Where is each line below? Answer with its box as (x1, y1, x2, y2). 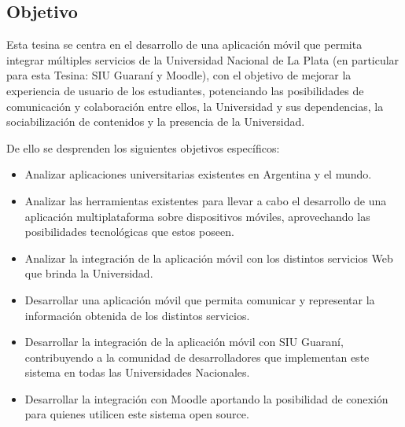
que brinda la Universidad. (24, 265, 153, 282)
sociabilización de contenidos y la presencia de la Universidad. (6, 113, 305, 130)
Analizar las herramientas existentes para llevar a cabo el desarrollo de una (24, 192, 387, 208)
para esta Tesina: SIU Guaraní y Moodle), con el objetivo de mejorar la (6, 67, 352, 83)
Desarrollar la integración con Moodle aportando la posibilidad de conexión (24, 390, 388, 407)
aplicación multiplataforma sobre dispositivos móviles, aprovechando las (24, 208, 370, 224)
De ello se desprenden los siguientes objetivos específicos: (6, 139, 280, 156)
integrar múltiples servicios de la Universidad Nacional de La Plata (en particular (6, 51, 399, 68)
